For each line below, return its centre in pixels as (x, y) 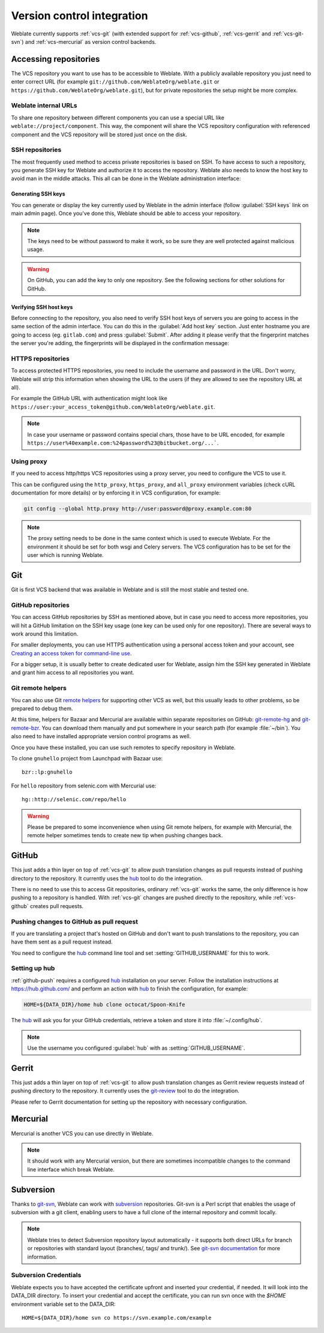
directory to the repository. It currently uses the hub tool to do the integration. (107, 878)
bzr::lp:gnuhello (47, 772)
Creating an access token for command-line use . (71, 653)
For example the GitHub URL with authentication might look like (89, 399)
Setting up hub (33, 968)
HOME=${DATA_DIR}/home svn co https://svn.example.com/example (117, 1318)
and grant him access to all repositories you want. (73, 673)
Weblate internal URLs (44, 106)
